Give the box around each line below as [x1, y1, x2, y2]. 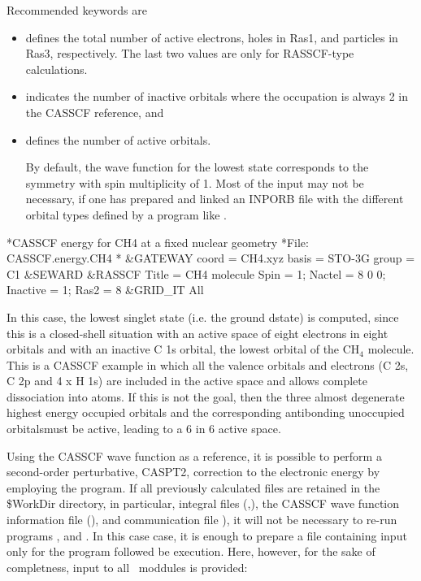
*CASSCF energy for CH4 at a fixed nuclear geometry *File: [7, 233, 309, 250]
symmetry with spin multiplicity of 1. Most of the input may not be [25, 174, 364, 191]
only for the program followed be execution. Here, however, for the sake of [7, 543, 375, 560]
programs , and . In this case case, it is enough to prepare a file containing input [7, 527, 407, 544]
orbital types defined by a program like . [25, 206, 227, 223]
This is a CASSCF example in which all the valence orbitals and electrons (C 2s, [7, 356, 409, 373]
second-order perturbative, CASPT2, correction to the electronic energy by [7, 463, 380, 480]
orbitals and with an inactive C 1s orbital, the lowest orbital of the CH [7, 340, 360, 358]
